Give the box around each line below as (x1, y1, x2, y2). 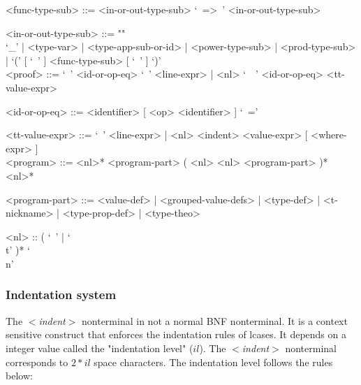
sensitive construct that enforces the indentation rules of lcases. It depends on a (6, 327, 346, 342)
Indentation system (6, 286, 117, 303)
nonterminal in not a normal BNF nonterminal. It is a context (82, 313, 348, 328)
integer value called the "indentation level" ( (6, 340, 193, 355)
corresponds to (6, 354, 68, 369)
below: (6, 368, 33, 383)
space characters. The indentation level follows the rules (94, 354, 333, 369)
